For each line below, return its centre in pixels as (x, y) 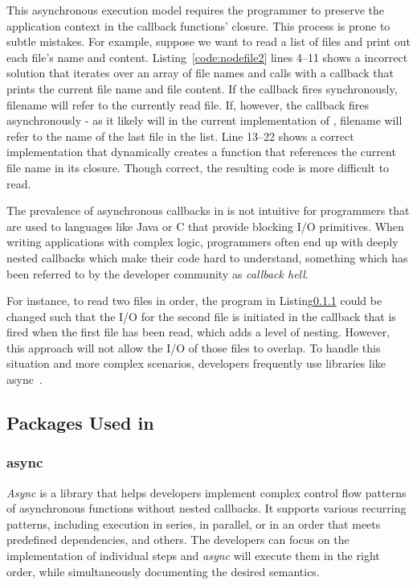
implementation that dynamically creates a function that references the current (201, 152)
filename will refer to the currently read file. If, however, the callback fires (188, 104)
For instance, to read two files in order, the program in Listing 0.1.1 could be (194, 301)
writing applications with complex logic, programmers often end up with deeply (202, 242)
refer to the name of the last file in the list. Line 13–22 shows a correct (180, 136)
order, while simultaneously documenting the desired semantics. (163, 571)
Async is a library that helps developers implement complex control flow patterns (206, 492)
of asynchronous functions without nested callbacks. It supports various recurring (206, 508)
